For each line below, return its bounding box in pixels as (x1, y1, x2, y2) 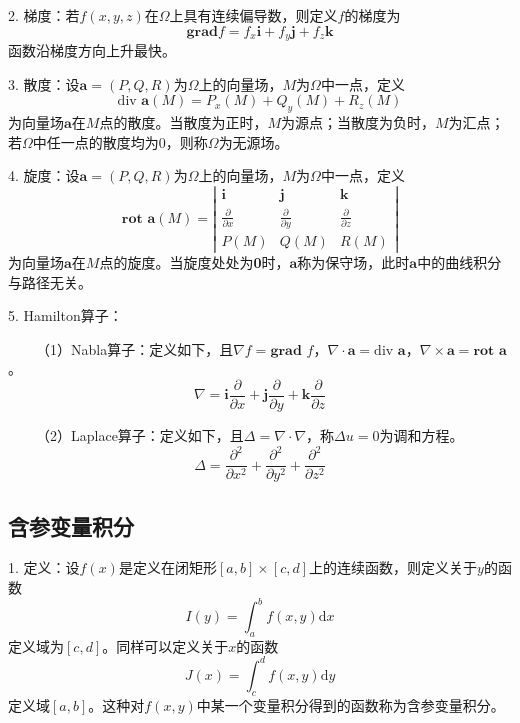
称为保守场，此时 (297, 251, 410, 272)
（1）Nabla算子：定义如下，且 (35, 338, 234, 359)
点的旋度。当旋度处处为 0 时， (99, 251, 290, 272)
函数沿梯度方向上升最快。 (8, 40, 176, 61)
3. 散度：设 (8, 73, 80, 94)
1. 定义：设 (8, 557, 80, 578)
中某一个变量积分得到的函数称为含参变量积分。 (196, 694, 505, 715)
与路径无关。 (8, 271, 92, 292)
